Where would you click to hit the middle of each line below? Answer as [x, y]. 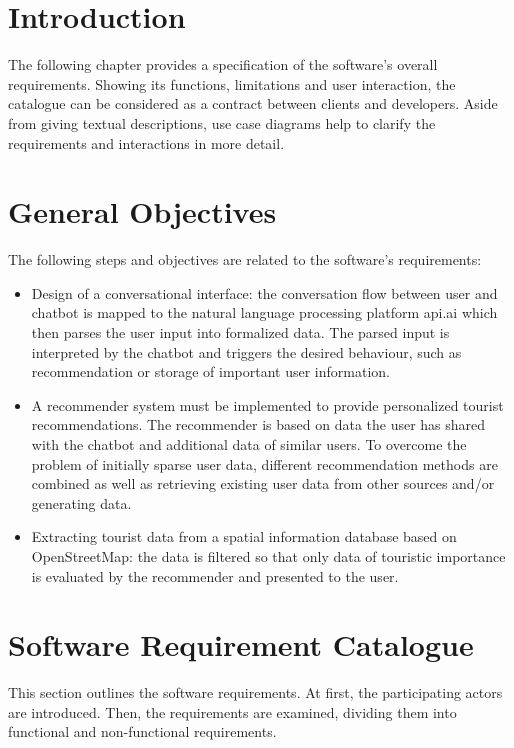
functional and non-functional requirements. [142, 731]
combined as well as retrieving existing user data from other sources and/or [263, 483]
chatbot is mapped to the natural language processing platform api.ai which [264, 312]
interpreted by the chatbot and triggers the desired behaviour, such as [246, 351]
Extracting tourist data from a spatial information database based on [244, 536]
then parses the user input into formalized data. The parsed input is [240, 332]
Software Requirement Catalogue [241, 644]
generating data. [81, 502]
